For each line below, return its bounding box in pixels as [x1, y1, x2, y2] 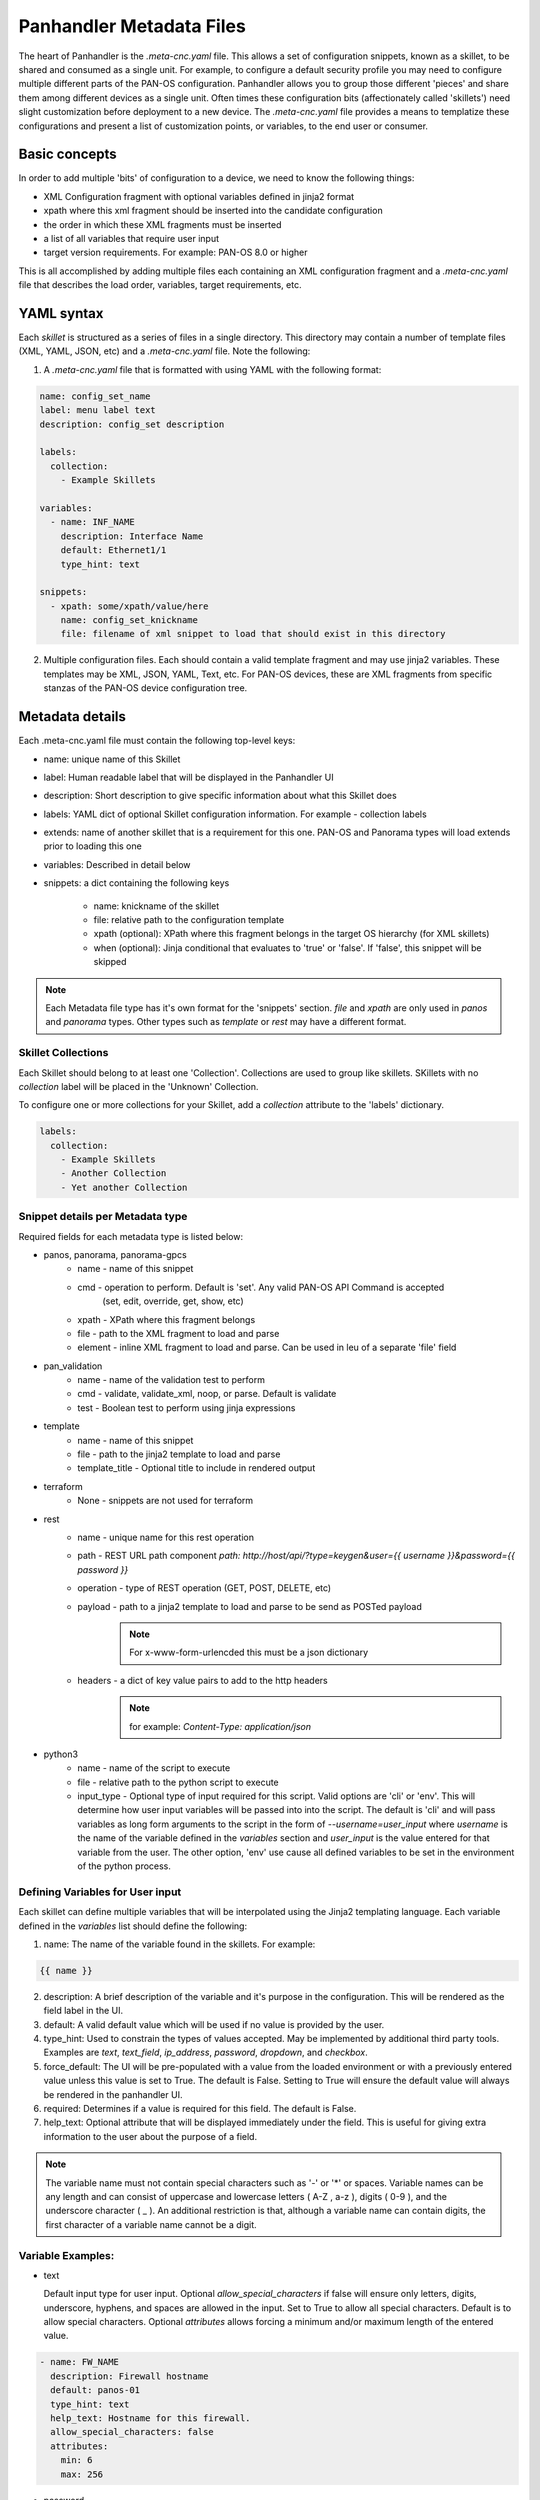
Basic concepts [18, 146, 117, 163]
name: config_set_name [39, 390, 151, 402]
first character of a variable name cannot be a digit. [45, 2218, 257, 2230]
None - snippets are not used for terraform [77, 1495, 254, 1507]
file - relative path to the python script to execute [77, 1776, 279, 1788]
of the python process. [77, 1860, 172, 1872]
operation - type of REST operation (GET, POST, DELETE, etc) [77, 1582, 332, 1594]
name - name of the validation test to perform [77, 1374, 265, 1386]
